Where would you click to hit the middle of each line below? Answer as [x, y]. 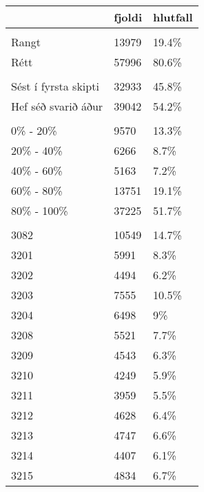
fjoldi [128, 17]
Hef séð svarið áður [57, 106]
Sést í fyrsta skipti [55, 86]
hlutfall [173, 17]
